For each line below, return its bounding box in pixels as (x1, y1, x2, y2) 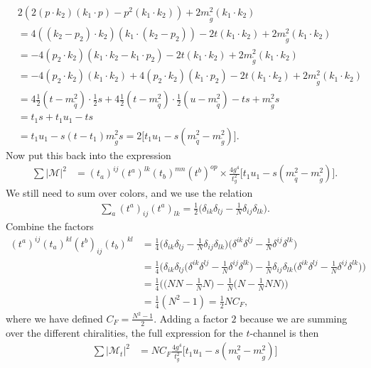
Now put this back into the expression (6, 147, 171, 162)
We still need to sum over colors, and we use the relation (6, 185, 253, 200)
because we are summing (240, 310, 348, 325)
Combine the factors (6, 219, 94, 234)
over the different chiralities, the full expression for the (6, 325, 243, 340)
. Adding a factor (154, 310, 228, 325)
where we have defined (6, 310, 103, 325)
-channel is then (249, 325, 319, 340)
